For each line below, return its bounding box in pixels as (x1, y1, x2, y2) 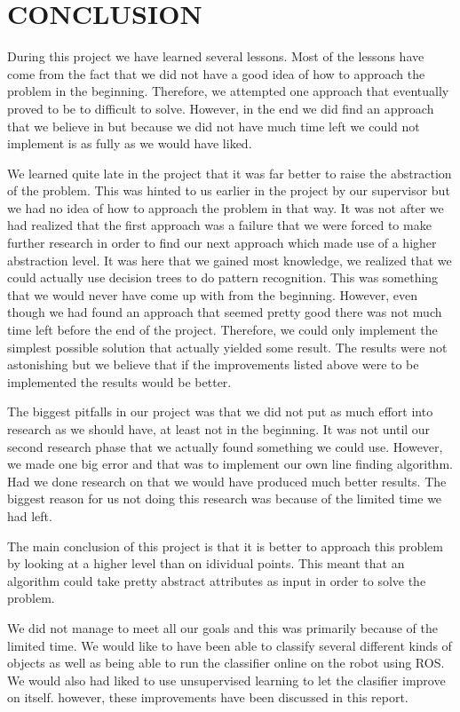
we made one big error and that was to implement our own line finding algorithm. (7, 455, 453, 473)
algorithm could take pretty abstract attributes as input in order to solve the (7, 571, 426, 589)
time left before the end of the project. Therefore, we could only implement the (7, 320, 438, 339)
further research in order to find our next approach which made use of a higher (7, 233, 437, 252)
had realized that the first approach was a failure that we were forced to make (7, 216, 432, 234)
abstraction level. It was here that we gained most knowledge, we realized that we (7, 250, 452, 269)
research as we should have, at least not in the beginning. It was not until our (7, 420, 431, 438)
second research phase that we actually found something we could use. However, (7, 437, 443, 455)
